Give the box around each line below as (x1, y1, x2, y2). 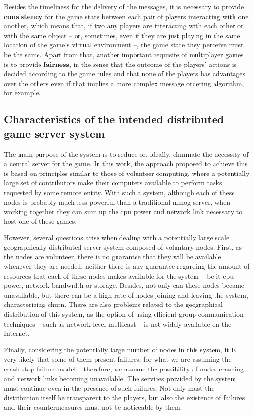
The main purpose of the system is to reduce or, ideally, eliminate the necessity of (4, 149, 249, 159)
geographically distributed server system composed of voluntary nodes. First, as (4, 241, 242, 252)
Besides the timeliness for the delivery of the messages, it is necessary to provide (4, 1, 244, 11)
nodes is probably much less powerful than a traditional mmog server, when (4, 197, 231, 207)
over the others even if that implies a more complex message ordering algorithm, (4, 78, 244, 88)
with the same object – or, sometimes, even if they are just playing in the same (4, 30, 240, 40)
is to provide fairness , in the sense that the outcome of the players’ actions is (4, 59, 237, 69)
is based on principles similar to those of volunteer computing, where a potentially (4, 168, 250, 178)
